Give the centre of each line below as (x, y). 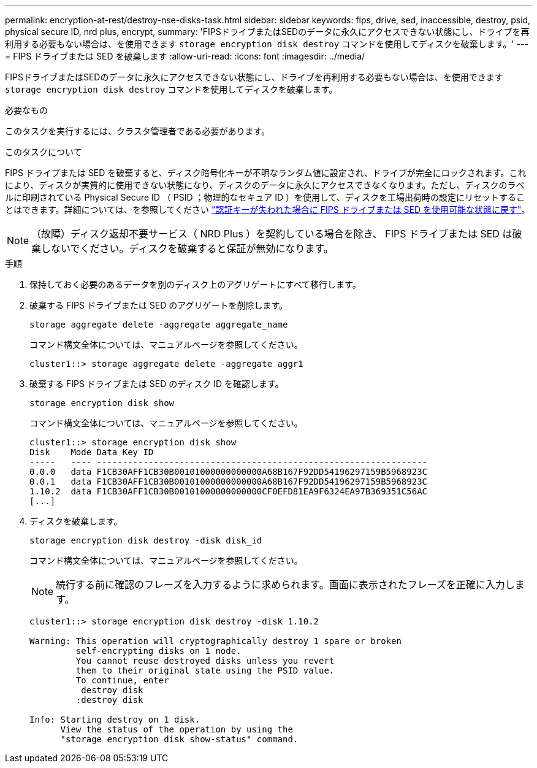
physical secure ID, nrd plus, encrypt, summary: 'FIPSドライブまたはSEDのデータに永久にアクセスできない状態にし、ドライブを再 (267, 32)
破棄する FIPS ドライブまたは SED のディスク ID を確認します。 (157, 384)
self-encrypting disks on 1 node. (158, 651)
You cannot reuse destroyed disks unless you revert (205, 661)
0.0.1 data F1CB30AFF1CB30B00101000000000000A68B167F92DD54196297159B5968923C (229, 482)
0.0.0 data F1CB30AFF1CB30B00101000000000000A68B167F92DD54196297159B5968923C (229, 472)
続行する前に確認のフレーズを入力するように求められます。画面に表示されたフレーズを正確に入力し (285, 585)
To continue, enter (122, 680)
